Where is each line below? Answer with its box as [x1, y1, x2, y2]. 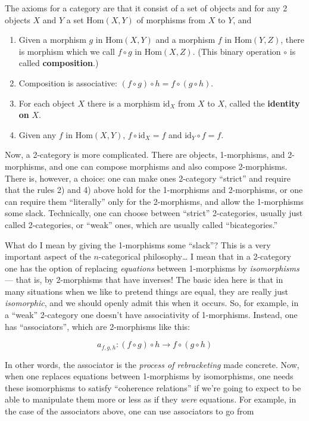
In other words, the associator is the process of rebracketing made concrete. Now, [5, 358, 299, 370]
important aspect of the [5, 250, 91, 263]
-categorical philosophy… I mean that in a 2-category [98, 250, 291, 263]
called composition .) [18, 57, 99, 69]
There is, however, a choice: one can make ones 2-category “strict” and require [5, 171, 291, 184]
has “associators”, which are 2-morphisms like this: [5, 320, 190, 332]
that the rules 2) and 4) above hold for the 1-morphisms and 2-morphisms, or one [5, 183, 303, 196]
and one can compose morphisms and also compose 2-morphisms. [49, 160, 288, 172]
